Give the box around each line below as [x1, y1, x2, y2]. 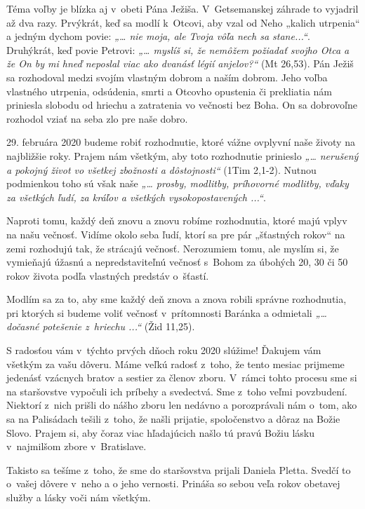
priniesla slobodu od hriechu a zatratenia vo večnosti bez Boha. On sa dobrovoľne [6, 97, 358, 112]
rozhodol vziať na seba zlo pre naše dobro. [6, 111, 188, 125]
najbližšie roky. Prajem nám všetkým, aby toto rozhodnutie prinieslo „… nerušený [6, 148, 359, 163]
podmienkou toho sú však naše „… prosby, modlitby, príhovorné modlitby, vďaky [6, 176, 349, 191]
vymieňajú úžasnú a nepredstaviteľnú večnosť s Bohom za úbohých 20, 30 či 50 [6, 254, 348, 269]
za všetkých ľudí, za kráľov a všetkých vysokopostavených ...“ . [6, 189, 266, 204]
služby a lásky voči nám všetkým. [6, 490, 151, 504]
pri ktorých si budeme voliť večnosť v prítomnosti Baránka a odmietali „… [6, 305, 327, 320]
